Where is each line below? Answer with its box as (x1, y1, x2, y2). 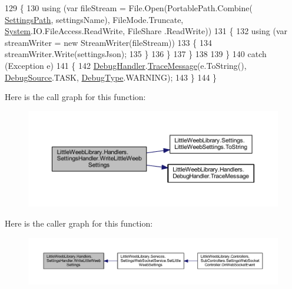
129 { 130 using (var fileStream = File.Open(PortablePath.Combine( (5, 2, 253, 14)
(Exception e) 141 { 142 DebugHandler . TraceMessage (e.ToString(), (5, 59, 247, 71)
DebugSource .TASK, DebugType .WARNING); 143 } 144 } (5, 71, 217, 83)
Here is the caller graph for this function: (5, 217, 153, 229)
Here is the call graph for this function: (5, 91, 146, 103)
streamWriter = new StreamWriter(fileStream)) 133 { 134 (5, 36, 212, 48)
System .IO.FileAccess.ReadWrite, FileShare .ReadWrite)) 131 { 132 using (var (5, 25, 287, 37)
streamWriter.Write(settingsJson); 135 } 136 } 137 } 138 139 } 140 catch (5, 48, 267, 60)
